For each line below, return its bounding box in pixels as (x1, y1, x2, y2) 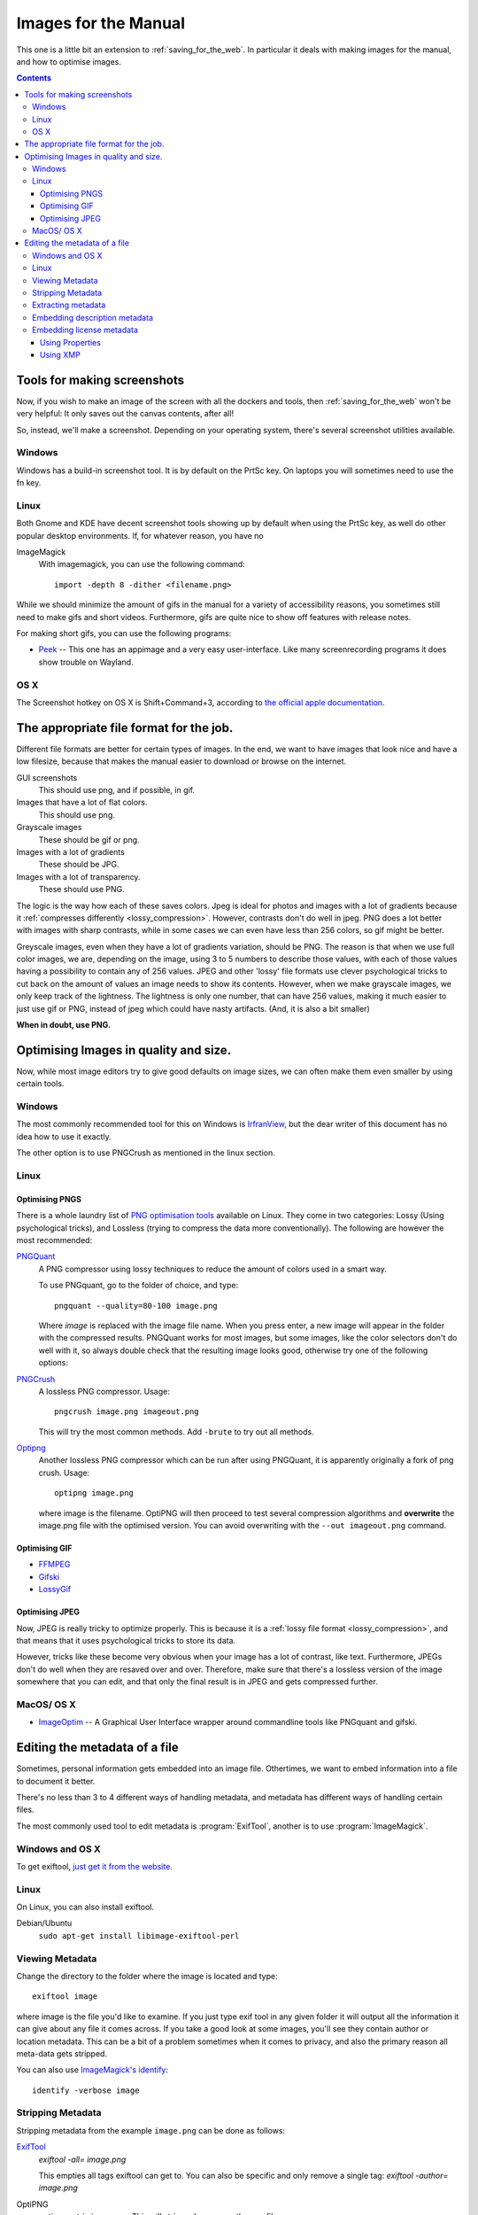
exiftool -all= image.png (38, 2154, 127, 2164)
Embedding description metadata (32, 312, 154, 323)
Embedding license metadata (32, 324, 139, 336)
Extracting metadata (32, 299, 106, 310)
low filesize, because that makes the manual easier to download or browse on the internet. (16, 756, 347, 766)
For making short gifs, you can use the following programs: (16, 628, 232, 639)
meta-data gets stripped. (16, 2048, 108, 2059)
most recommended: (16, 1235, 93, 1245)
